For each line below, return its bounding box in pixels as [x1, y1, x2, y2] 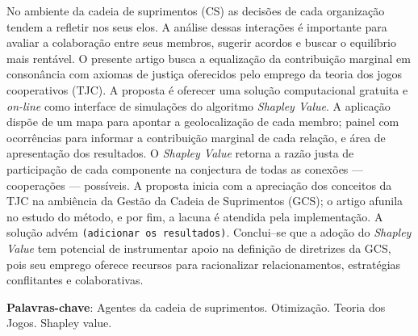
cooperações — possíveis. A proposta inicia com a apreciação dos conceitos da [6, 176, 392, 193]
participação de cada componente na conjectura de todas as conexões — [6, 160, 364, 177]
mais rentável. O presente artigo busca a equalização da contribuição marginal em [6, 49, 411, 66]
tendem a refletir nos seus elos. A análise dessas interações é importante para [6, 18, 387, 35]
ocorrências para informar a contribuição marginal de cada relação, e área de [6, 128, 386, 145]
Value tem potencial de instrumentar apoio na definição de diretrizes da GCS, [6, 239, 391, 256]
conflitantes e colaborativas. [6, 271, 144, 288]
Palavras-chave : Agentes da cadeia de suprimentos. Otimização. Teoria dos [6, 298, 386, 315]
